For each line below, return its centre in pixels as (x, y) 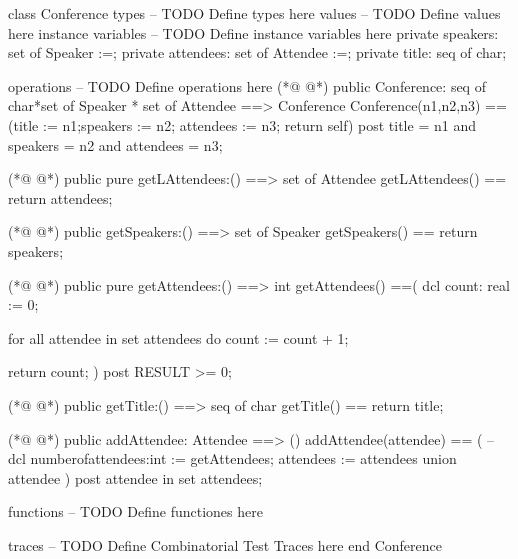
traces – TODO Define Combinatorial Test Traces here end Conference (225, 544)
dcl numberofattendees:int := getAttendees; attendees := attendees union (232, 458)
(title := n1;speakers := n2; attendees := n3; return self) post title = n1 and (242, 124)
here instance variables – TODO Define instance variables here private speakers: (253, 32)
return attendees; (60, 197)
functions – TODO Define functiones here (135, 511)
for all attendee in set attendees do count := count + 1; (178, 337)
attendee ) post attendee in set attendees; (135, 477)
